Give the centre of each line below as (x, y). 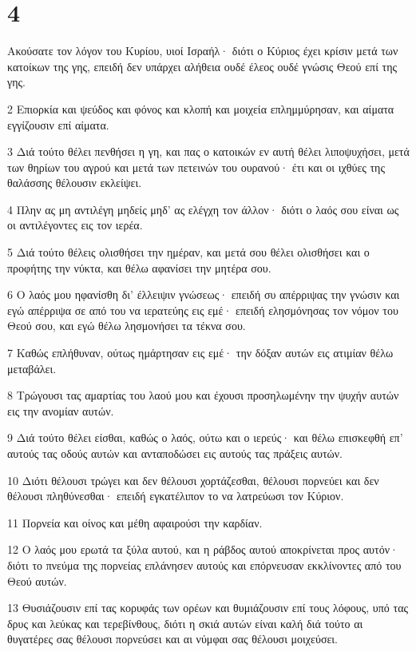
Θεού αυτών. (37, 580)
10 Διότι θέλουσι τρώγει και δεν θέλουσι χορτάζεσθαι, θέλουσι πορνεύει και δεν (193, 480)
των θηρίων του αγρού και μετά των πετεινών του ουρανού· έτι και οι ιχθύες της (196, 167)
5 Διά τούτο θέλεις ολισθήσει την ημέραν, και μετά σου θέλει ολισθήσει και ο (188, 252)
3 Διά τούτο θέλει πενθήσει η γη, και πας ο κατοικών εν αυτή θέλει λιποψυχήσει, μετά (208, 151)
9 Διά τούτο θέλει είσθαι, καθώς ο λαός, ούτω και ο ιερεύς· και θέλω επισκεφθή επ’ (205, 437)
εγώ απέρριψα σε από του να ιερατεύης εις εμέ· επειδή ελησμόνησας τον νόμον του (203, 310)
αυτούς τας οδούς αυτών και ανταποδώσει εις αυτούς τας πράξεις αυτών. (175, 453)
